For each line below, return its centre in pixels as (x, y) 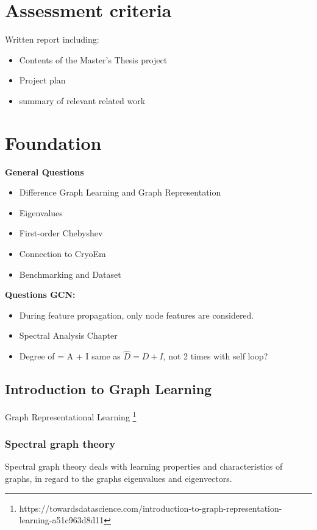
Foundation (53, 142)
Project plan (42, 80)
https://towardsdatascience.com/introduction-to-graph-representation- (151, 508)
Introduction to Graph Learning (109, 389)
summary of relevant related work (82, 100)
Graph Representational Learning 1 (71, 415)
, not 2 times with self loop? (215, 356)
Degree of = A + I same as (70, 356)
